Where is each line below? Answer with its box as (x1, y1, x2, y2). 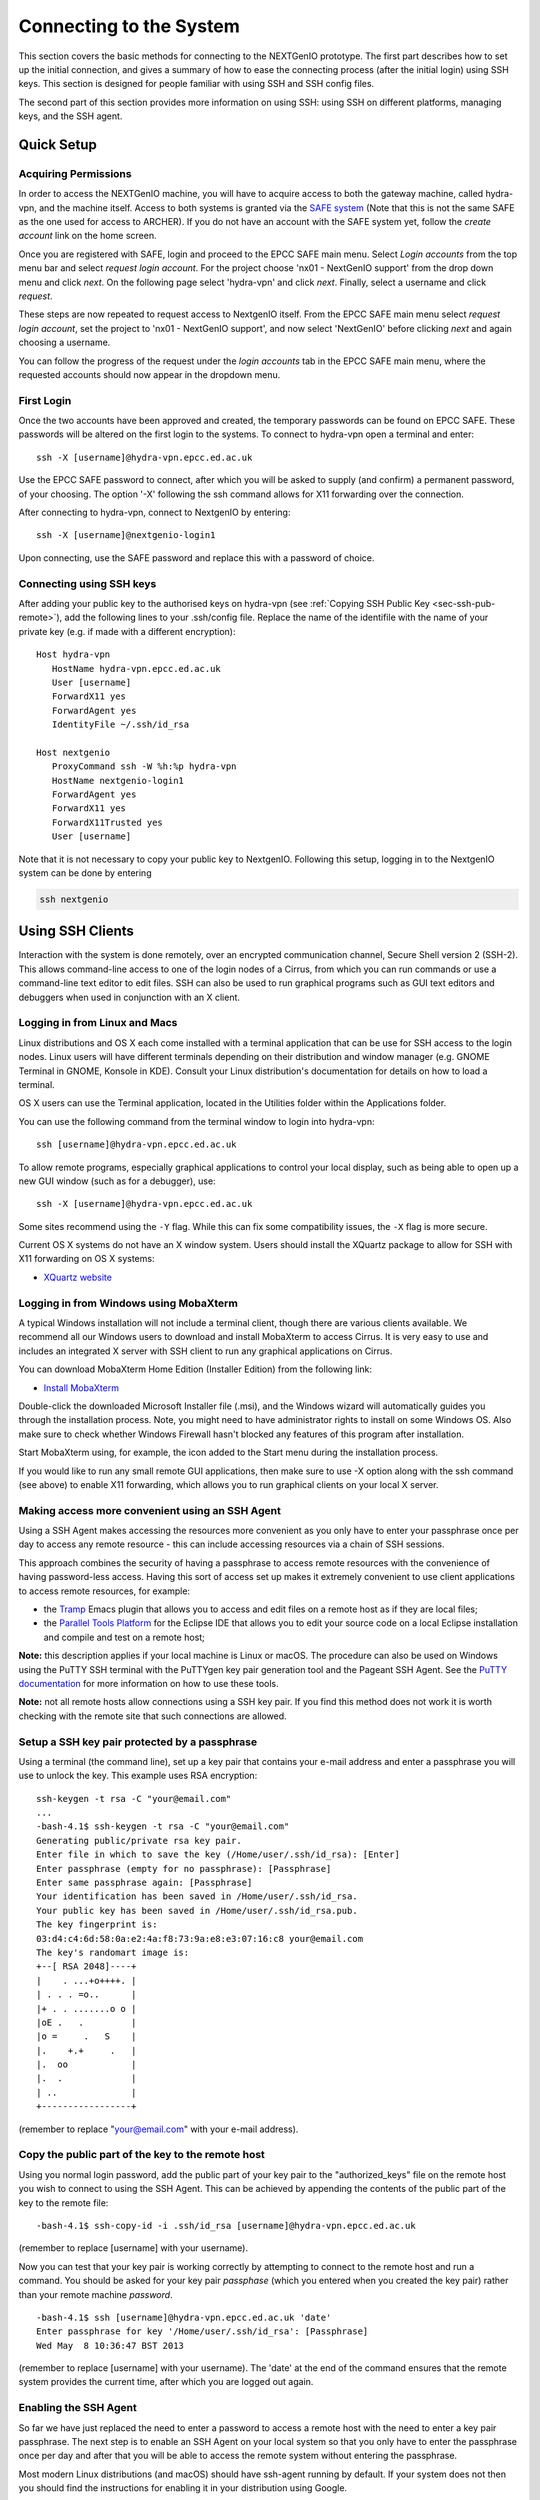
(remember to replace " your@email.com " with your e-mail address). (18, 2123, 299, 2135)
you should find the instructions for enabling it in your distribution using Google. (18, 2482, 348, 2494)
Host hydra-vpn (36, 649, 111, 660)
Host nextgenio (36, 746, 111, 758)
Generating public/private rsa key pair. (36, 1835, 242, 1846)
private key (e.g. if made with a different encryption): (18, 625, 236, 637)
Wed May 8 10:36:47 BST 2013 (36, 2340, 185, 2351)
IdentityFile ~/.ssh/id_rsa (51, 719, 190, 730)
